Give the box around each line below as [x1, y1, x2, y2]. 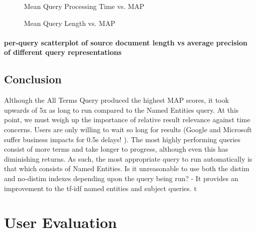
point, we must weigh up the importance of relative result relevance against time [4, 114, 251, 125]
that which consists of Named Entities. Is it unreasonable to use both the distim [4, 163, 250, 174]
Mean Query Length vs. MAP [24, 17, 115, 28]
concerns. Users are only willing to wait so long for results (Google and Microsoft [4, 124, 252, 134]
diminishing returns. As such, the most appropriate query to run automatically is [4, 153, 253, 164]
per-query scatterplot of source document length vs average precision [4, 37, 248, 47]
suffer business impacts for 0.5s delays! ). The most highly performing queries [4, 134, 241, 144]
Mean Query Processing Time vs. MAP [24, 1, 145, 11]
